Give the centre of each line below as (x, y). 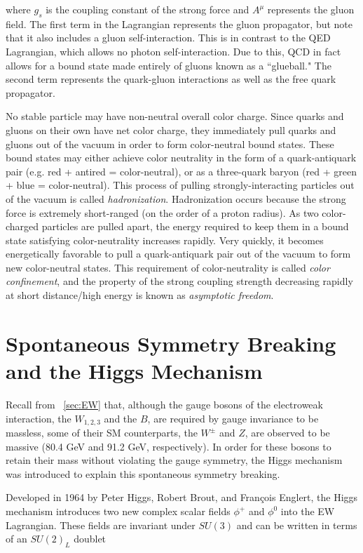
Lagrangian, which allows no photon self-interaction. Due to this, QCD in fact (173, 51)
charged (22, 226)
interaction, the (39, 418)
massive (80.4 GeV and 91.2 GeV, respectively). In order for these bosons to (169, 446)
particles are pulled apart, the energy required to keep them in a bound (195, 226)
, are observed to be (287, 433)
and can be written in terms (297, 525)
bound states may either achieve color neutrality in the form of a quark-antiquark (181, 158)
